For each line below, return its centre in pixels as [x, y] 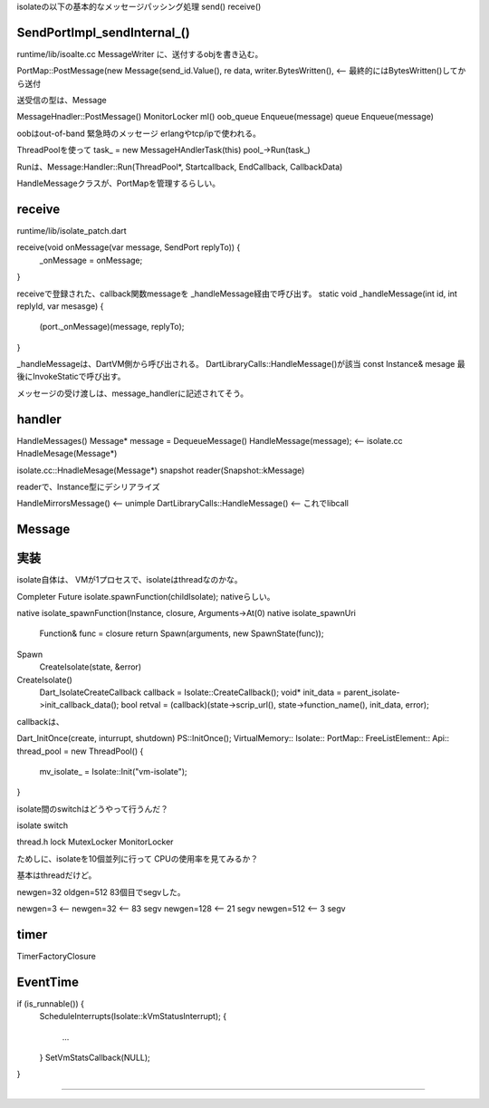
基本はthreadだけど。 [57, 875]
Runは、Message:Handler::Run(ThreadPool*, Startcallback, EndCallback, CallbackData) [180, 167]
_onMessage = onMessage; [91, 260]
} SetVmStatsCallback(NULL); [95, 1058]
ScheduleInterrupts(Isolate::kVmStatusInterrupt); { [133, 1016]
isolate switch [42, 825]
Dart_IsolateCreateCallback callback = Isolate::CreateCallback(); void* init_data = [191, 692]
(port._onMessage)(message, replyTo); [112, 327]
